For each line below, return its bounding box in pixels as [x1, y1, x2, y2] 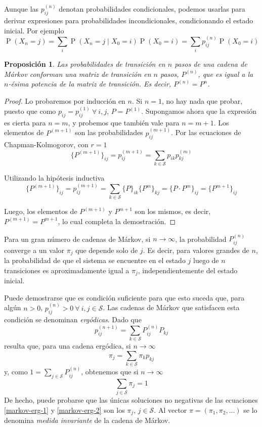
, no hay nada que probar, [161, 95, 243, 106]
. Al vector [154, 404, 187, 415]
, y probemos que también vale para [68, 117, 180, 127]
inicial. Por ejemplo [4, 25, 64, 35]
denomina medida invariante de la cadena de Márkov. [4, 415, 170, 425]
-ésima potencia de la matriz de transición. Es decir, [8, 78, 171, 89]
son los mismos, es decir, [135, 206, 211, 217]
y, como [4, 366, 28, 377]
